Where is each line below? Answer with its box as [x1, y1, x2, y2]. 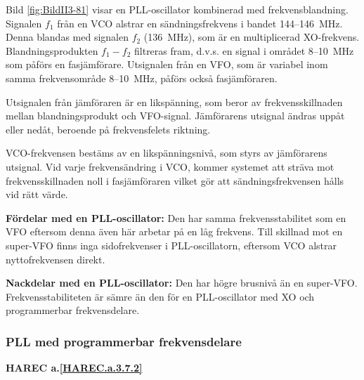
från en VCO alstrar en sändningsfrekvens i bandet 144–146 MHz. [57, 15, 343, 30]
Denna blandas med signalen [6, 30, 129, 44]
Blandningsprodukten [6, 43, 98, 58]
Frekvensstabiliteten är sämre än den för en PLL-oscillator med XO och [6, 289, 315, 303]
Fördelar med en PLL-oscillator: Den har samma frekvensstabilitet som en [6, 210, 346, 225]
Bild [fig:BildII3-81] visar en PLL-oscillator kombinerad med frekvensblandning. [6, 2, 349, 16]
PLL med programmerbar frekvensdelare [6, 332, 242, 350]
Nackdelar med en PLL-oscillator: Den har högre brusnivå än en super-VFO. [6, 275, 358, 290]
